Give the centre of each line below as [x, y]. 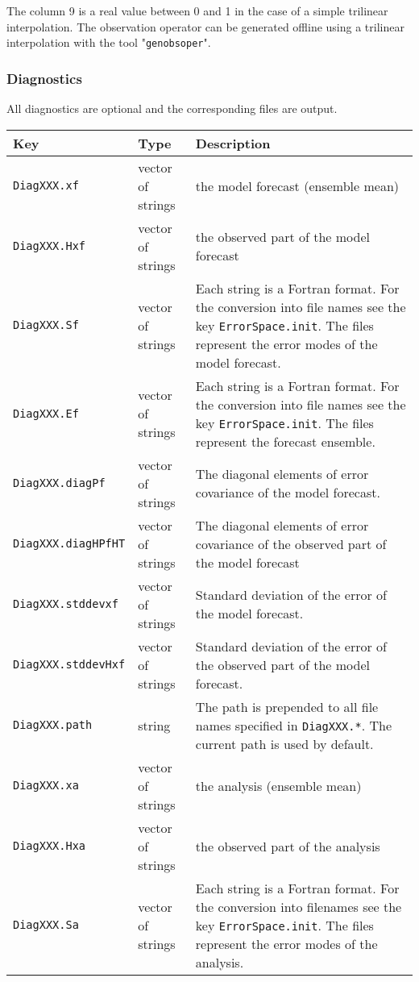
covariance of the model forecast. [288, 493]
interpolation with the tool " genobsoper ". [109, 42]
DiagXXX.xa [46, 786]
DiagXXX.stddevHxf [69, 665]
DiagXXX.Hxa [50, 846]
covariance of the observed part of [291, 543]
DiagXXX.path [53, 725]
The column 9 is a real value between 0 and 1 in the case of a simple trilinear [197, 10]
